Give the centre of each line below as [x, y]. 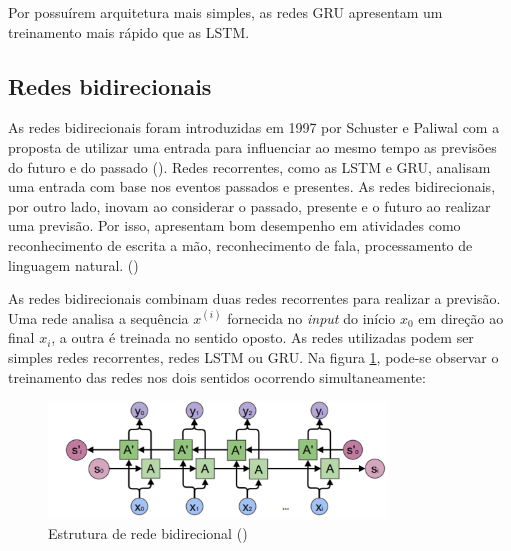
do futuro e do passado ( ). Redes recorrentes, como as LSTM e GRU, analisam [249, 166]
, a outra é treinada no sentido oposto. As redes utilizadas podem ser [262, 337]
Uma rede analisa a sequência [98, 317]
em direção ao [461, 317]
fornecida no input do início [311, 317]
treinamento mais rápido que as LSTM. [129, 31]
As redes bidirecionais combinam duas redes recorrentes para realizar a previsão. [254, 298]
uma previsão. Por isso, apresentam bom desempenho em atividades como [234, 225]
